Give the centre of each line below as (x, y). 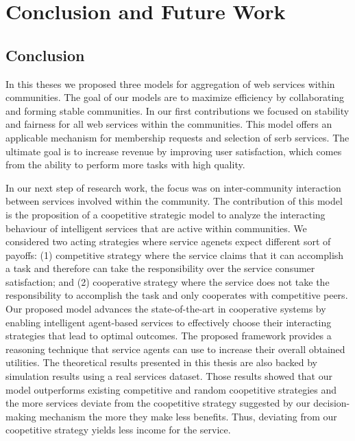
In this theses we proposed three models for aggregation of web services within (170, 83)
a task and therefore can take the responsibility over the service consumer (160, 268)
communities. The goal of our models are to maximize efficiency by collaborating (175, 97)
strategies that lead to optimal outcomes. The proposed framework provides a (169, 336)
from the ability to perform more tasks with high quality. (125, 165)
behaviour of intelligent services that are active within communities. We (156, 228)
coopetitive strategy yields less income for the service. (118, 430)
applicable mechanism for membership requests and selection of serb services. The (177, 137)
